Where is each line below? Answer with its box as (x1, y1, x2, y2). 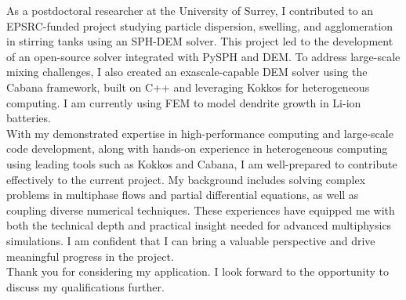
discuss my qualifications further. (6, 278, 165, 295)
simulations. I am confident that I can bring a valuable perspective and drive (6, 232, 375, 248)
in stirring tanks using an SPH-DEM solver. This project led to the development (6, 33, 393, 49)
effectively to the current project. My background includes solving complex (6, 171, 366, 187)
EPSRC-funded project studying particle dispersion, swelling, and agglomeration (6, 17, 393, 34)
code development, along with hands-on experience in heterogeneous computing (6, 140, 388, 157)
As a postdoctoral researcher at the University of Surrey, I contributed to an (6, 2, 374, 18)
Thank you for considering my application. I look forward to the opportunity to (6, 263, 390, 280)
